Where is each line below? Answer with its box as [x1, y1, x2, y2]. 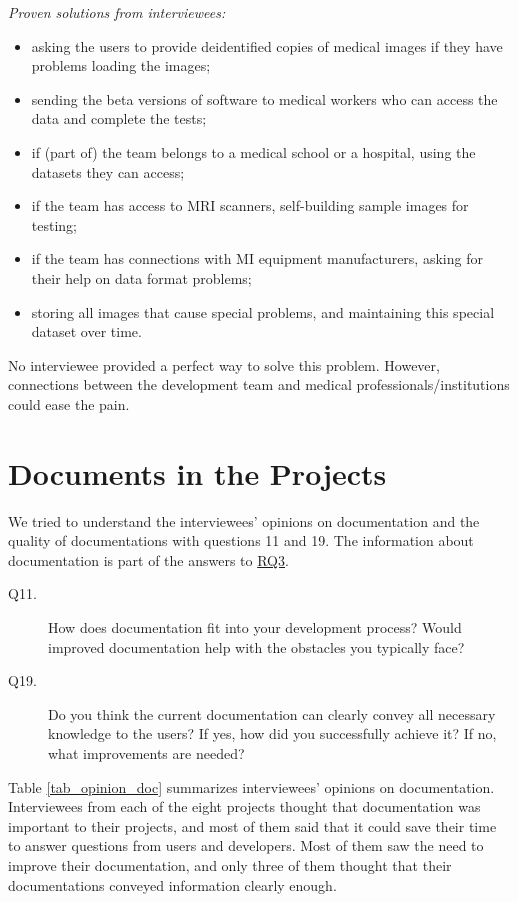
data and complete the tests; [31, 108, 207, 129]
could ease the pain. [8, 393, 130, 414]
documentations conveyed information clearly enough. [8, 874, 337, 895]
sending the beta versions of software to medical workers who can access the [31, 88, 498, 109]
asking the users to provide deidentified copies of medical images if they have [31, 35, 503, 56]
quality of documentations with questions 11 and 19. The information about [8, 530, 474, 551]
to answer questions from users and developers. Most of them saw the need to [8, 835, 484, 856]
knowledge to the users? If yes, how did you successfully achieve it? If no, [48, 723, 497, 744]
